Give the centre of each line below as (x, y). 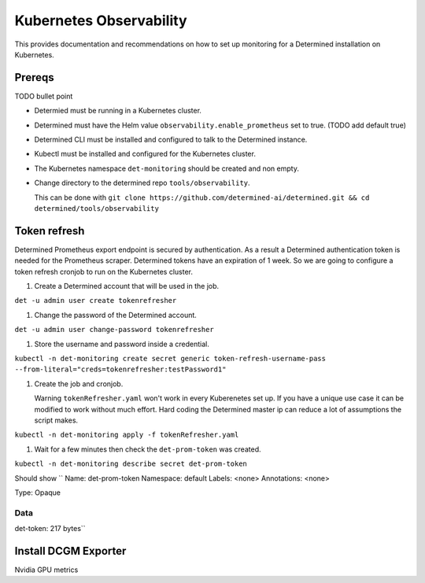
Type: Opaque (38, 493)
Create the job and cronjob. (79, 384)
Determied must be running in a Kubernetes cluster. (118, 111)
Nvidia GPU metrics (46, 570)
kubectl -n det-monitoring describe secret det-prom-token (131, 464)
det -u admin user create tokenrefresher (96, 301)
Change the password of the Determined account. (115, 315)
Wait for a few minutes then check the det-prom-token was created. (148, 449)
